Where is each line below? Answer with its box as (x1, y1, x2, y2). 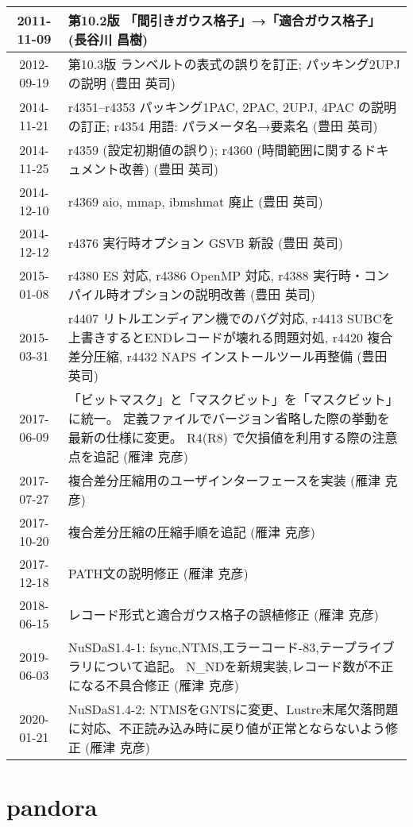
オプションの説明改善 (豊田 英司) (118, 285, 315, 303)
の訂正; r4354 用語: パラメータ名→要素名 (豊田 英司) (68, 117, 378, 135)
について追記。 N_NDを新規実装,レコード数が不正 (93, 657, 394, 675)
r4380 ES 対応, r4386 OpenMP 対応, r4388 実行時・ (68, 266, 364, 284)
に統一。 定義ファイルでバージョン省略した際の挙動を (68, 409, 390, 427)
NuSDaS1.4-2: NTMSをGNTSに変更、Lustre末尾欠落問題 (68, 700, 399, 718)
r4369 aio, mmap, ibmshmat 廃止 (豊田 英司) (68, 192, 323, 211)
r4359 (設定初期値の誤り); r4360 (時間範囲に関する (68, 141, 364, 159)
